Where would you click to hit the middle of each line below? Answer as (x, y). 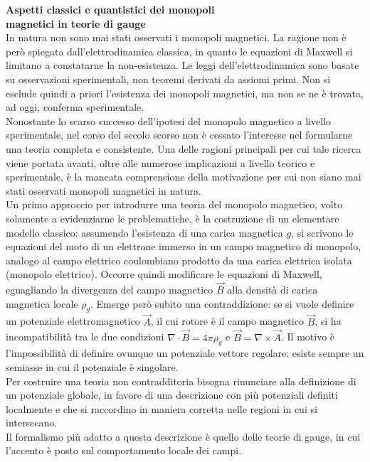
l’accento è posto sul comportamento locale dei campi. (124, 450)
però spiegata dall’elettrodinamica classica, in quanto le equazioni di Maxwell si (179, 51)
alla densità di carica (273, 290)
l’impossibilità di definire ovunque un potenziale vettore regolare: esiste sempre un (185, 353)
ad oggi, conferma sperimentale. (75, 107)
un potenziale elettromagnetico (73, 321)
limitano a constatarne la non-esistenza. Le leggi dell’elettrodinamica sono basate (183, 65)
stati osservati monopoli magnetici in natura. (104, 190)
